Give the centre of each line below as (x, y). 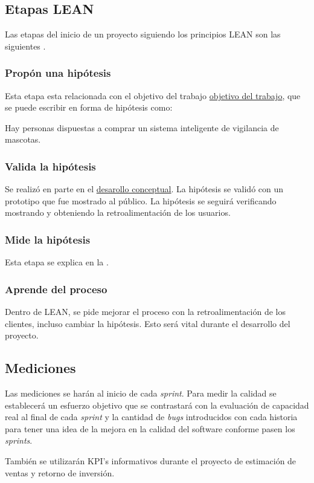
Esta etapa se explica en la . (57, 262)
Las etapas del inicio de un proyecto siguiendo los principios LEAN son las (143, 34)
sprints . (19, 440)
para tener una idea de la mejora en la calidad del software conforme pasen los (150, 428)
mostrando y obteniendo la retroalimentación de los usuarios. (118, 212)
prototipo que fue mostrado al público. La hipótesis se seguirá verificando (141, 200)
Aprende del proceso (56, 289)
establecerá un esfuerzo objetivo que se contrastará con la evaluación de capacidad (157, 405)
